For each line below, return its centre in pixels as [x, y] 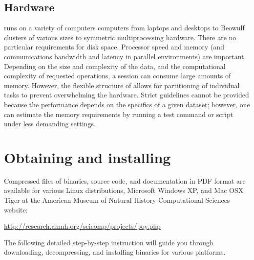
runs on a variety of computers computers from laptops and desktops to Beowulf [124, 28]
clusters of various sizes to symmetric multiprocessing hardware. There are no [120, 37]
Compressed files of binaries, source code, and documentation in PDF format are [125, 180]
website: [16, 209]
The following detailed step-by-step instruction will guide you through [109, 242]
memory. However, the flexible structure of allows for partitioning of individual [122, 85]
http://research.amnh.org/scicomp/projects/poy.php [82, 226]
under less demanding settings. [50, 124]
